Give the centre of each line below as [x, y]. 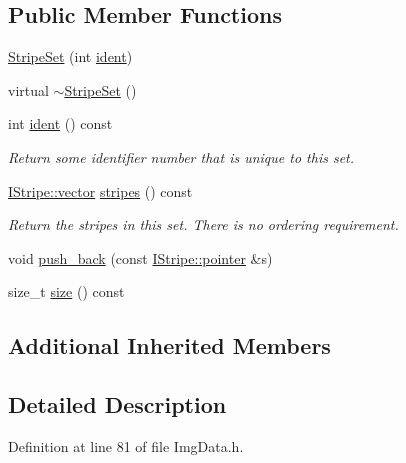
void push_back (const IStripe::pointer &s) [140, 257]
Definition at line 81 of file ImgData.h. [126, 445]
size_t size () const [66, 291]
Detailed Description [117, 404]
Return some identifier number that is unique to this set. [181, 156]
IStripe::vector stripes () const [100, 190]
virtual [28, 89]
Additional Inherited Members [169, 345]
